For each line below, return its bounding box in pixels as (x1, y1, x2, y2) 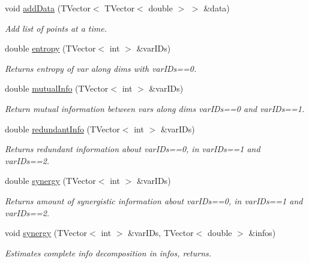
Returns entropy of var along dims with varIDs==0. (5, 62, 197, 74)
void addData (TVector (5, 2, 91, 14)
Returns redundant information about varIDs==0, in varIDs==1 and (5, 143, 260, 155)
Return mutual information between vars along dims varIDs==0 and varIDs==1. (5, 102, 305, 114)
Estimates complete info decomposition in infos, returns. (5, 246, 212, 259)
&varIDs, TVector (128, 226, 194, 239)
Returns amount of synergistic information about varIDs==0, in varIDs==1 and (5, 194, 303, 207)
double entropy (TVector (5, 42, 96, 55)
